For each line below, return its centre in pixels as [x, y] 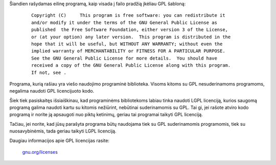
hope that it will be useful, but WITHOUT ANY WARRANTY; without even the [127, 44]
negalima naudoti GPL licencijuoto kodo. [52, 91]
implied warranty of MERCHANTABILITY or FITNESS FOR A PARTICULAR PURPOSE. [128, 51]
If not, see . [49, 72]
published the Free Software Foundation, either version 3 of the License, [130, 30]
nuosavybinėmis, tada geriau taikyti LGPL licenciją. [63, 131]
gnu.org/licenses [40, 152]
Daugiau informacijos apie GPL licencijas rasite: [60, 141]
